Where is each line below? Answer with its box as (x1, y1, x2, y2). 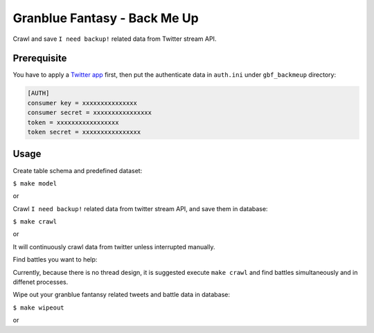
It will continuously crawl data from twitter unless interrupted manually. (12, 242, 215, 251)
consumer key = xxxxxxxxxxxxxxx (27, 99, 138, 107)
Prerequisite (12, 53, 67, 64)
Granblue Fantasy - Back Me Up (12, 10, 199, 26)
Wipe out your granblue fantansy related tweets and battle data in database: (12, 291, 231, 299)
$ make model (12, 179, 57, 187)
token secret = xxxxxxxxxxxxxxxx (27, 128, 141, 136)
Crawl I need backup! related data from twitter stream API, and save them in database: (12, 204, 268, 213)
